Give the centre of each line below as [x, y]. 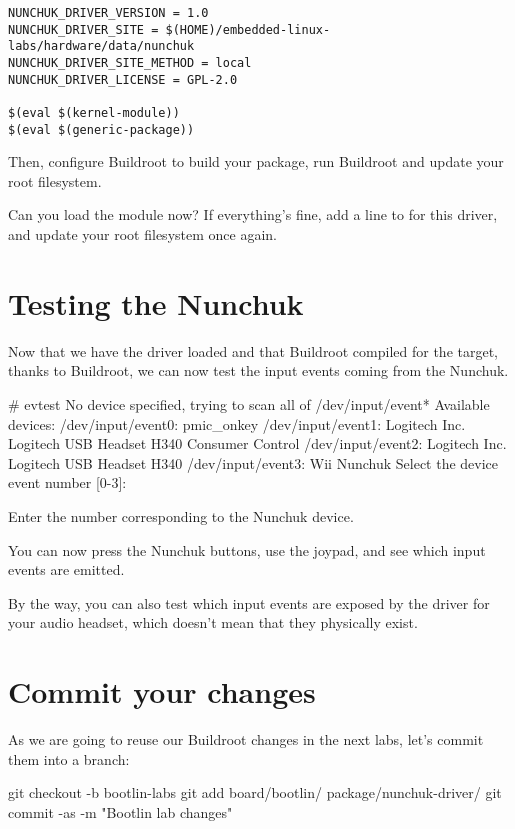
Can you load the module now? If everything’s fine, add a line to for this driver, [253, 214]
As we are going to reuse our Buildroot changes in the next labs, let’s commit [246, 739]
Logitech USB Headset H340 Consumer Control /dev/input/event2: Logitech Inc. [257, 443]
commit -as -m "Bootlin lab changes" [120, 811]
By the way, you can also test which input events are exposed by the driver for [249, 602]
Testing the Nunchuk [156, 302]
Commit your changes [162, 691]
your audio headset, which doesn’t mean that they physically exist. [213, 622]
